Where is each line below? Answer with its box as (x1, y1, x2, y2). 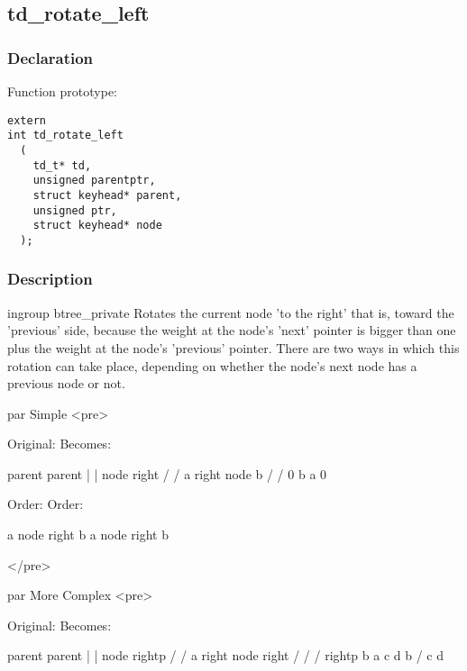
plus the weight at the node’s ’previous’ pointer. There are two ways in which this (7, 338, 460, 357)
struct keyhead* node (32, 219, 162, 232)
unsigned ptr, (32, 204, 117, 217)
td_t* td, (32, 159, 92, 172)
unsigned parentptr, (32, 174, 156, 187)
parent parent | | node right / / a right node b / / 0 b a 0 (7, 464, 327, 483)
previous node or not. (7, 374, 125, 393)
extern (7, 113, 46, 127)
